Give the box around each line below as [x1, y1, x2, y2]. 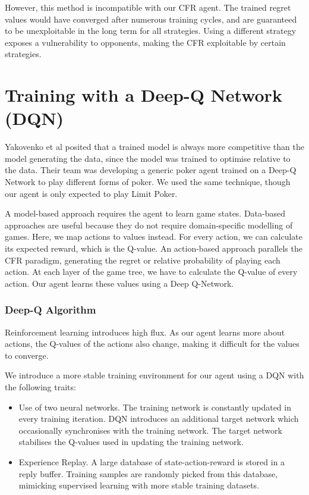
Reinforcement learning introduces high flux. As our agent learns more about [5, 325, 285, 338]
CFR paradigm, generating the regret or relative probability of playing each [5, 253, 280, 266]
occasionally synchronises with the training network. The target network [18, 424, 282, 436]
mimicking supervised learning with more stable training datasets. [18, 479, 260, 491]
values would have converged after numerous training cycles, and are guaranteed [5, 12, 297, 25]
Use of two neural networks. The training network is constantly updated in [18, 400, 291, 413]
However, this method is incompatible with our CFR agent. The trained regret [5, 1, 291, 13]
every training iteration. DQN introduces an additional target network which [18, 412, 299, 425]
